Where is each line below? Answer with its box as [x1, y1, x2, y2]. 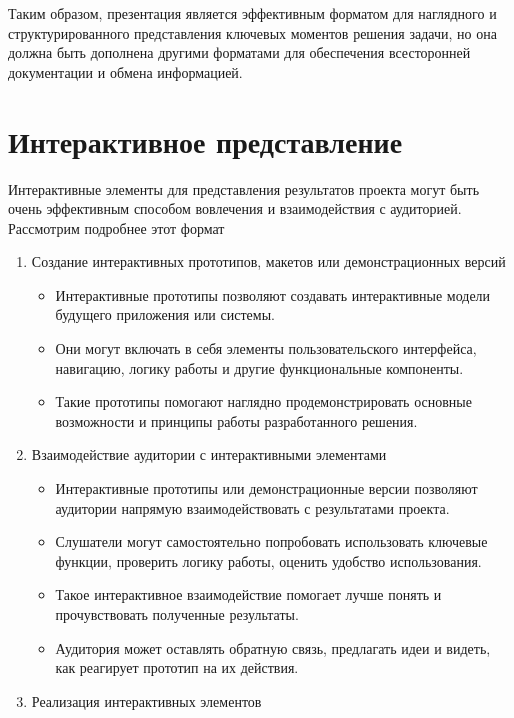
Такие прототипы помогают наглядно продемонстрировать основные [55, 391, 472, 412]
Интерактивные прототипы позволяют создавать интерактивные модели [55, 284, 491, 305]
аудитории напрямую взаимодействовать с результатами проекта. [55, 497, 450, 518]
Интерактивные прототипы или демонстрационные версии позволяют [55, 478, 478, 499]
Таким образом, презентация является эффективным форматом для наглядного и [8, 3, 497, 23]
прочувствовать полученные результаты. [55, 604, 299, 624]
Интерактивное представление [8, 120, 403, 161]
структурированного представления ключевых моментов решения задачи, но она [8, 22, 497, 43]
